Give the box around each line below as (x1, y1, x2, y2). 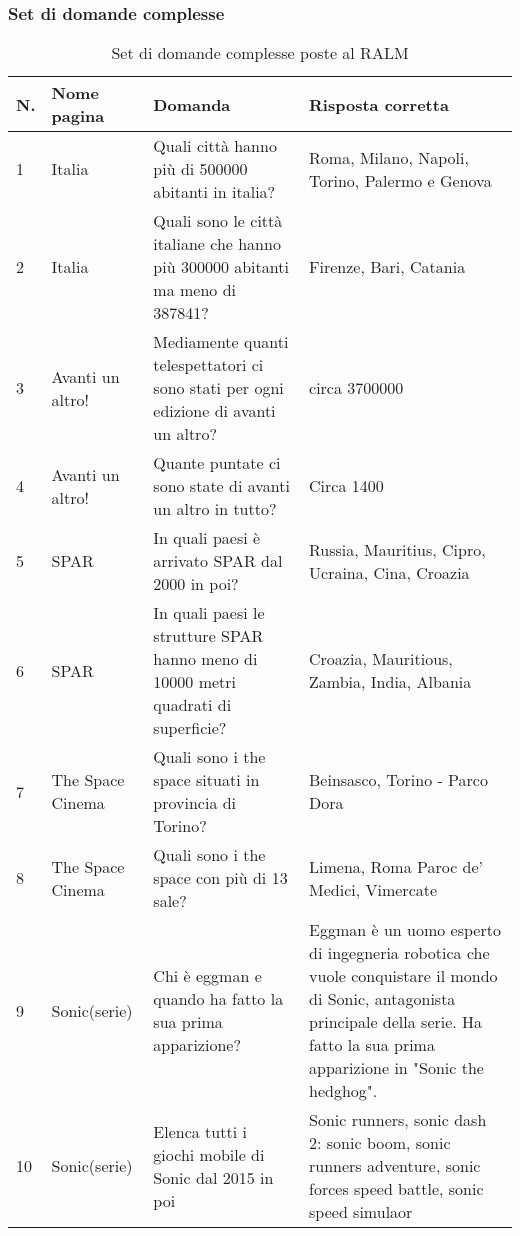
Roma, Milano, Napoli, (309, 145, 469, 169)
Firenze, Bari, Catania (309, 255, 466, 279)
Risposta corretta (309, 92, 449, 116)
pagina (51, 104, 105, 128)
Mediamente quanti (153, 330, 289, 354)
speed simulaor (309, 1200, 413, 1224)
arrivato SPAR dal (153, 549, 283, 573)
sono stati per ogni (153, 376, 284, 400)
